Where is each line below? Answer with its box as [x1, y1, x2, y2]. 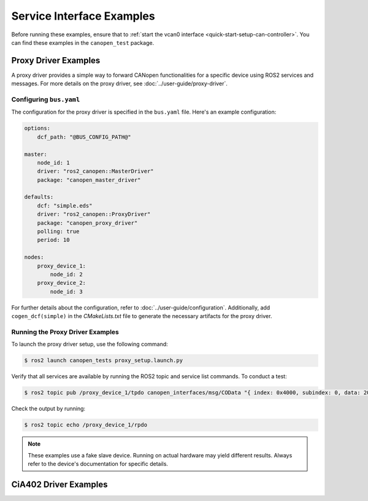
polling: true [37, 228, 80, 235]
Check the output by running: [11, 405, 86, 413]
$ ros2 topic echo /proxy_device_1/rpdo [24, 421, 147, 429]
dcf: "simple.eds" [37, 202, 93, 209]
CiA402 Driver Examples [11, 479, 108, 489]
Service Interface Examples [11, 9, 156, 23]
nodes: [24, 254, 44, 261]
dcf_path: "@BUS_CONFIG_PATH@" [37, 133, 131, 141]
